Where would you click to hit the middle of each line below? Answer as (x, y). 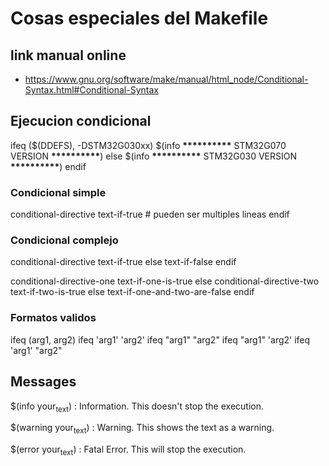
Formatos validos (53, 318)
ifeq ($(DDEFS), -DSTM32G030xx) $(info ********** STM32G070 (148, 145)
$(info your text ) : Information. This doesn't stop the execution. (137, 407)
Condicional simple (58, 192)
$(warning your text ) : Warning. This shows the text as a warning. (142, 429)
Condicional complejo (64, 240)
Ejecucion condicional (81, 121)
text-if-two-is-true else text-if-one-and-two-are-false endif (132, 292)
